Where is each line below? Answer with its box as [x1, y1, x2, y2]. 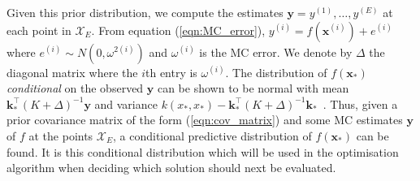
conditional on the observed [6, 80, 144, 97]
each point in [6, 21, 71, 38]
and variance [94, 95, 158, 112]
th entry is [145, 63, 197, 80]
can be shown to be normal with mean [157, 80, 349, 97]
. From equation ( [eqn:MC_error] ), [91, 21, 266, 38]
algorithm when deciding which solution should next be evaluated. [6, 159, 336, 176]
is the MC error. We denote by [199, 43, 353, 60]
